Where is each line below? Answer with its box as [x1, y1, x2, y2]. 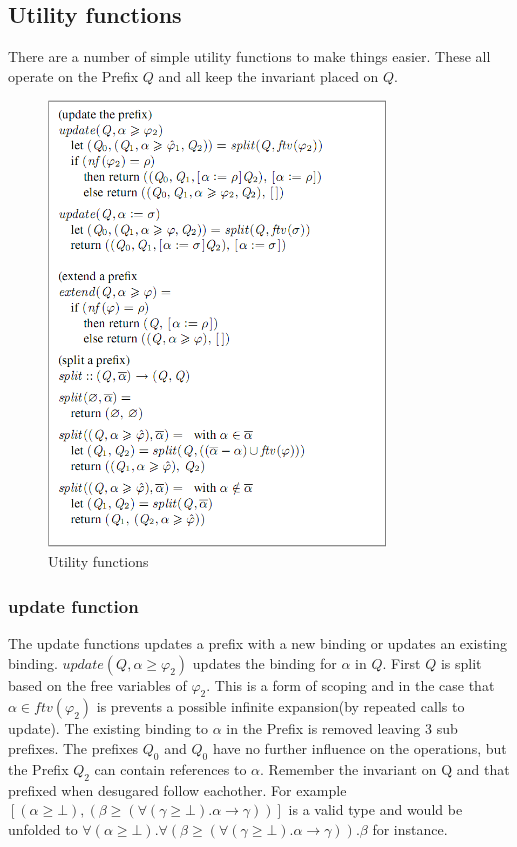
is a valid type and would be [288, 799, 463, 820]
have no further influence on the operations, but [212, 737, 507, 758]
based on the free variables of [8, 674, 187, 695]
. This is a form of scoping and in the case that [206, 674, 495, 695]
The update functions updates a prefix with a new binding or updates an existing [8, 633, 507, 653]
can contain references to [94, 758, 247, 779]
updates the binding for [192, 652, 337, 673]
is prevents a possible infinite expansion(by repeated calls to [96, 696, 465, 717]
